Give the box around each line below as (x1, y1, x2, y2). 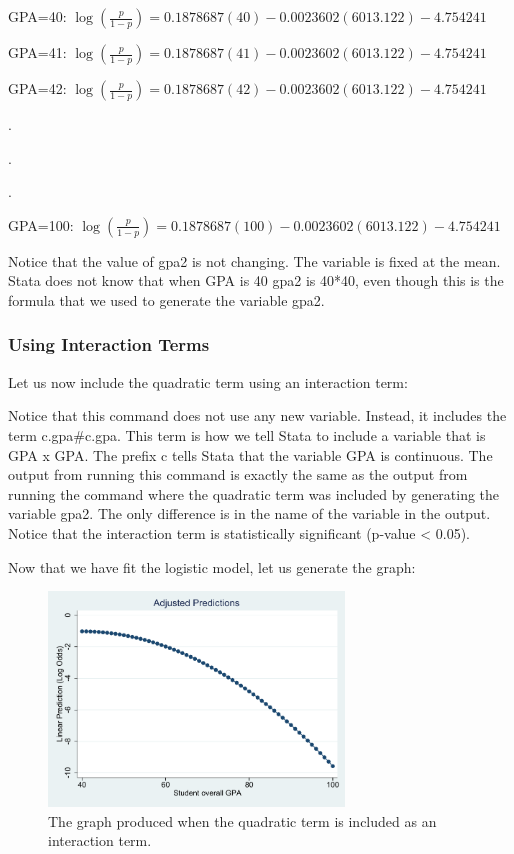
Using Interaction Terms (8, 332, 210, 357)
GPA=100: (8, 214, 74, 235)
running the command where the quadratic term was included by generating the (8, 483, 500, 504)
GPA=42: (8, 78, 67, 98)
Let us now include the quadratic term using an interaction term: (8, 371, 408, 392)
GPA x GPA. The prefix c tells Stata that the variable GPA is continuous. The (8, 444, 493, 465)
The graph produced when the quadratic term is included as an (48, 810, 437, 831)
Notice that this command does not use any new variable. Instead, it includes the (8, 405, 507, 426)
